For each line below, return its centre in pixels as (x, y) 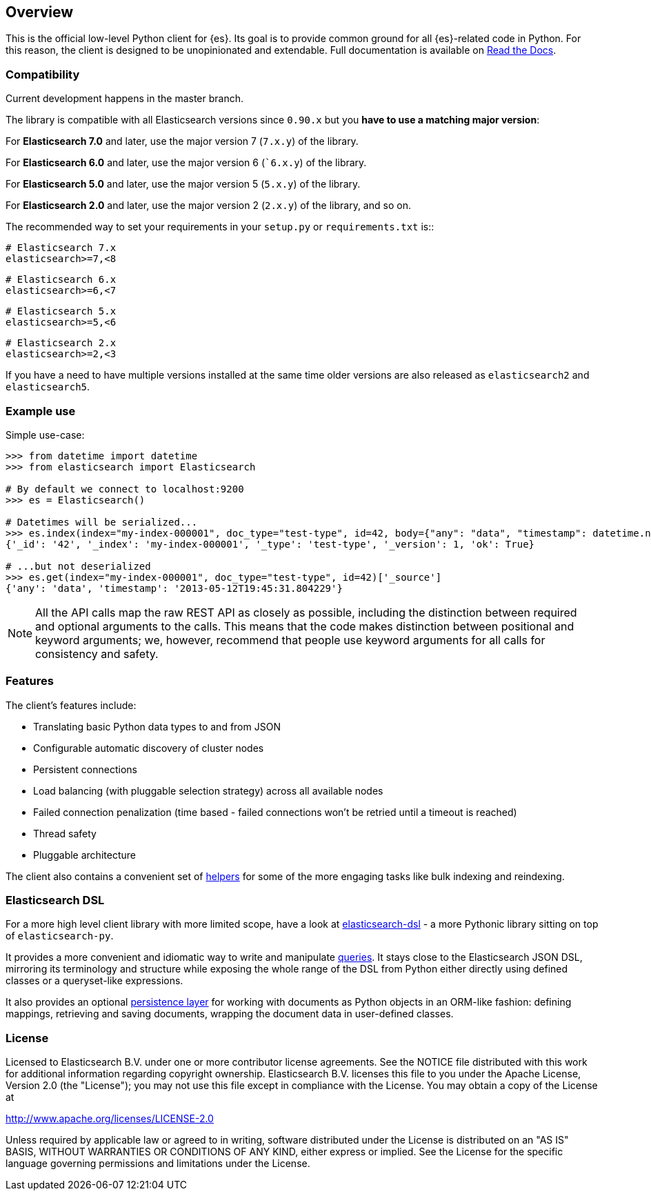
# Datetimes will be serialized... (102, 522)
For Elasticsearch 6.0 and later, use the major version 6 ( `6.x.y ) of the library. (186, 163)
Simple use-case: (45, 435)
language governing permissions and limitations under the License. (158, 1164)
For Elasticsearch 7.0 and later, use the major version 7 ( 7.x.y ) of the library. (182, 141)
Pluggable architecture (84, 855)
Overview (40, 12)
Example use (41, 411)
